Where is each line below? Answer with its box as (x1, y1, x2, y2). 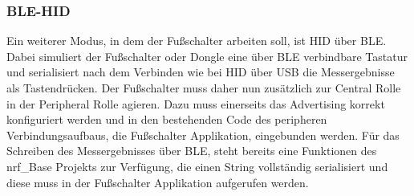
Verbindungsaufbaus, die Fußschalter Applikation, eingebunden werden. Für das (6, 126, 400, 143)
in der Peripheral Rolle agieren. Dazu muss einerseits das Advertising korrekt (6, 95, 385, 112)
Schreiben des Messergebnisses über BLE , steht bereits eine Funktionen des (6, 142, 377, 159)
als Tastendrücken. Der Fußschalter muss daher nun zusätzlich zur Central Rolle (6, 80, 401, 96)
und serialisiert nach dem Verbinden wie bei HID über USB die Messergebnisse (6, 63, 395, 80)
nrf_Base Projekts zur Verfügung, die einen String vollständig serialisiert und (6, 157, 388, 174)
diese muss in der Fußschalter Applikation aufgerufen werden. (6, 174, 309, 190)
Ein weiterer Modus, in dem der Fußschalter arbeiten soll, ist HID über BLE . (6, 32, 387, 49)
